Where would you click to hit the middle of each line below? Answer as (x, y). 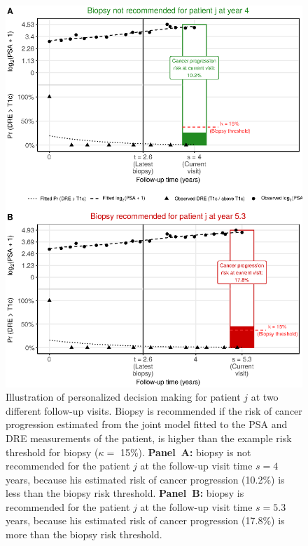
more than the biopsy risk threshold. (84, 534)
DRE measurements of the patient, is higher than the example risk (149, 438)
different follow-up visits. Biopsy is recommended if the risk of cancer (154, 410)
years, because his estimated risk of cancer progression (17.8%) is (145, 520)
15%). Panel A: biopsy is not (185, 452)
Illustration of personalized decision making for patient (123, 397)
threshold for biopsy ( (52, 452)
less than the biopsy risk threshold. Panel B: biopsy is (125, 493)
